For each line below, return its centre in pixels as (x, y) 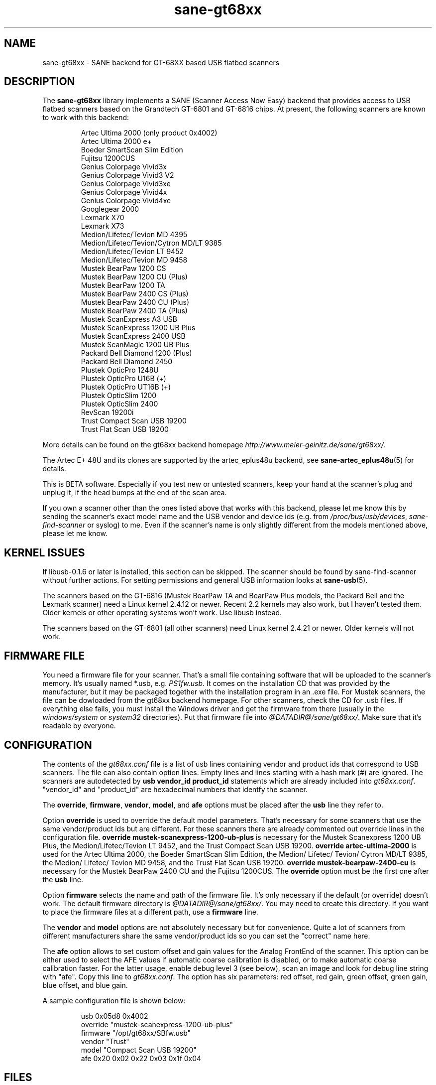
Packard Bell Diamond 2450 (127, 362)
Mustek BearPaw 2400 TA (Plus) (134, 311)
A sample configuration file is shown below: (114, 1000)
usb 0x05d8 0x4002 (114, 1016)
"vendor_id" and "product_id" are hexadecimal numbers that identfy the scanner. (175, 789)
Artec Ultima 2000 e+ (116, 141)
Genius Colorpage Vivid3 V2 (127, 175)
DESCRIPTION (40, 82)
